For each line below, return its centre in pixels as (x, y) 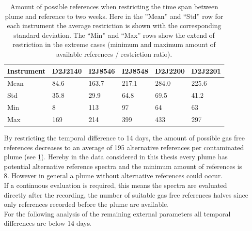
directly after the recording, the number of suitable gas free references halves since (126, 194)
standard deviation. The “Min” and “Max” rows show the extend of (114, 35)
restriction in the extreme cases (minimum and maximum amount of (114, 44)
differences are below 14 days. (48, 223)
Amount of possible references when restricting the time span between (114, 6)
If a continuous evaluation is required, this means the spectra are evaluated (116, 185)
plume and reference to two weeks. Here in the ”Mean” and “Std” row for (114, 16)
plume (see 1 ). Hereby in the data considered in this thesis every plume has (116, 157)
